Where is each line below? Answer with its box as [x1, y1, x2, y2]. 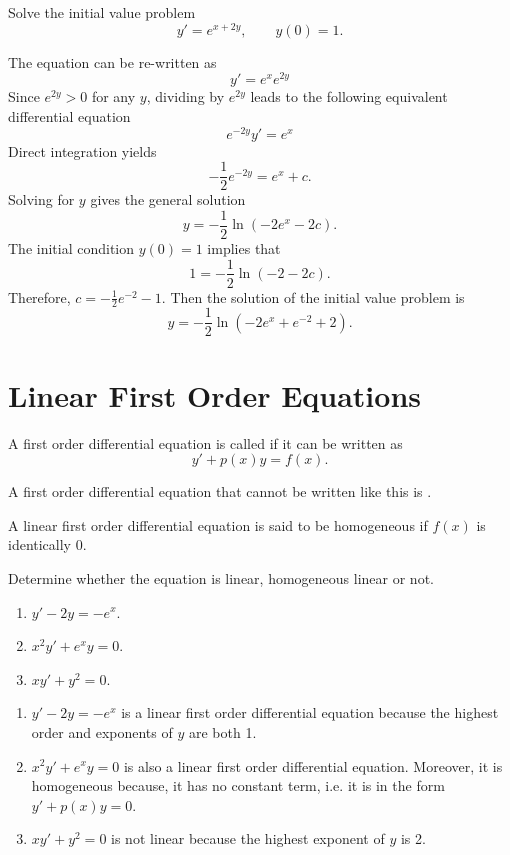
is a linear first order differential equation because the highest [121, 702, 499, 723]
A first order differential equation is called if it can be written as [8, 432, 403, 453]
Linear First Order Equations [8, 374, 422, 415]
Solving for [8, 189, 75, 210]
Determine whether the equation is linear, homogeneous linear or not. [8, 567, 434, 588]
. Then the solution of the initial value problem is [161, 286, 465, 307]
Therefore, [8, 286, 71, 307]
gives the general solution [90, 189, 246, 210]
